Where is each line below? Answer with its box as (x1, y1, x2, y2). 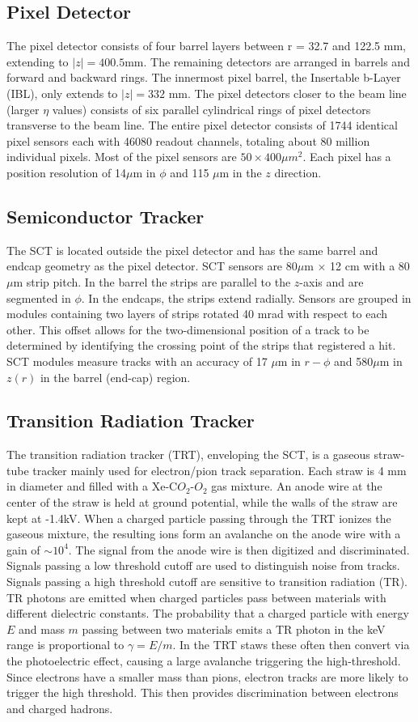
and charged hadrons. (6, 699, 113, 716)
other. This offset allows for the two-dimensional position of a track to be (6, 321, 369, 338)
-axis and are (299, 273, 364, 290)
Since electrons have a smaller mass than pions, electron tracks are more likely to (6, 668, 408, 685)
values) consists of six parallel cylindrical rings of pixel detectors (52, 100, 371, 117)
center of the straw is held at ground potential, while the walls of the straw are (6, 494, 398, 511)
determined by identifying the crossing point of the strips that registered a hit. (6, 337, 396, 354)
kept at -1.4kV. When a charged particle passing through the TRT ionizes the (6, 509, 391, 526)
